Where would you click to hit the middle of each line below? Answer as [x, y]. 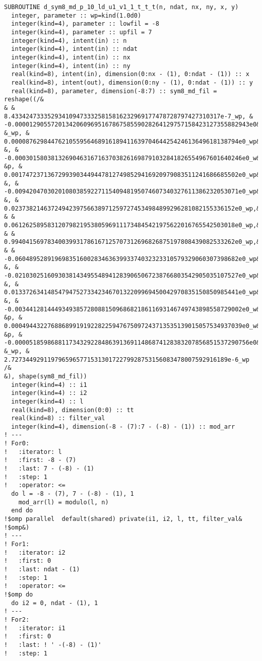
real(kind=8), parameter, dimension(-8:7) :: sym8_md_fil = [114, 91]
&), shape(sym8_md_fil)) [46, 376]
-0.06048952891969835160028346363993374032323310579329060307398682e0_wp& [132, 259]
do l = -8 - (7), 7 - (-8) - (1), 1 [73, 494]
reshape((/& [24, 100]
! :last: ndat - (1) [42, 569]
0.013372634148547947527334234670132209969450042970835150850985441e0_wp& [132, 292]
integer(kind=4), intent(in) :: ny [71, 66]
